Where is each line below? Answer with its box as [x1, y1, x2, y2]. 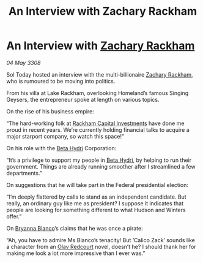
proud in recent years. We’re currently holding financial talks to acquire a [6, 126, 190, 133]
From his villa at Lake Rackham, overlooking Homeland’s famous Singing [6, 89, 189, 96]
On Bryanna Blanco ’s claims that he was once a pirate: [6, 224, 144, 232]
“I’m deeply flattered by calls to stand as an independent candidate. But [6, 193, 186, 200]
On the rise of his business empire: [6, 107, 95, 115]
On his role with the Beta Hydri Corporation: [6, 144, 117, 151]
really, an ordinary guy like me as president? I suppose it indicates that [6, 199, 184, 207]
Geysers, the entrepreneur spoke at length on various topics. [6, 96, 160, 103]
